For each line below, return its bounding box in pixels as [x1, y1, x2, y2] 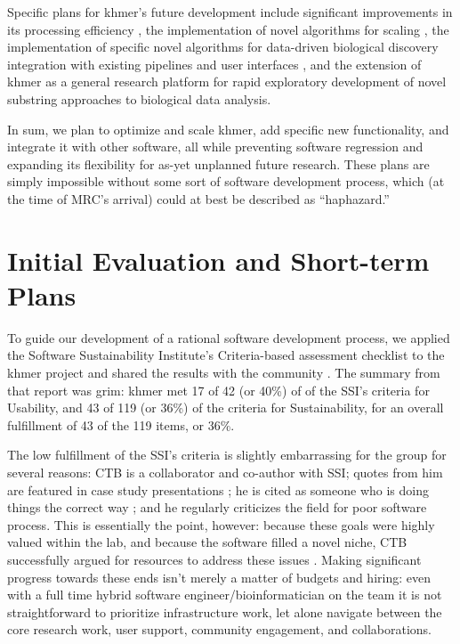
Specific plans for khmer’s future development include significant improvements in [7, 3, 453, 20]
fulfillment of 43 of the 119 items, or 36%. [7, 415, 235, 434]
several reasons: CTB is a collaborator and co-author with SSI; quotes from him [7, 463, 443, 481]
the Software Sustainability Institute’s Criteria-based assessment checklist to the [7, 346, 445, 364]
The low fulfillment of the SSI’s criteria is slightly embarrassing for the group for [7, 445, 447, 464]
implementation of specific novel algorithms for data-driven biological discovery [7, 37, 439, 56]
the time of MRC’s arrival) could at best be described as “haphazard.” [7, 189, 390, 208]
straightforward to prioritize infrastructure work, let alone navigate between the [7, 602, 442, 621]
